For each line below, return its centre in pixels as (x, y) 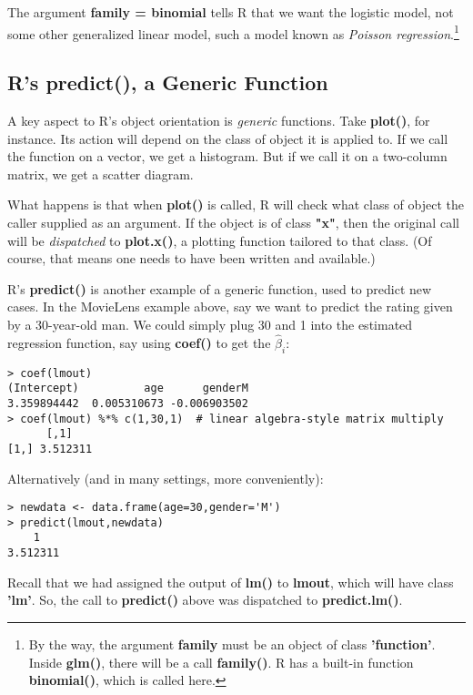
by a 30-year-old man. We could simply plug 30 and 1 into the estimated (210, 324)
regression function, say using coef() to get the (139, 342)
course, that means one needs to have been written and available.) (191, 258)
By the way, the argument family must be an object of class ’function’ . (232, 644)
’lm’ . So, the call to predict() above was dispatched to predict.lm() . (205, 600)
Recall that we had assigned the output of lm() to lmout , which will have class (231, 582)
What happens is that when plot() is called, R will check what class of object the (236, 204)
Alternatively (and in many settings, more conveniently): (166, 478)
